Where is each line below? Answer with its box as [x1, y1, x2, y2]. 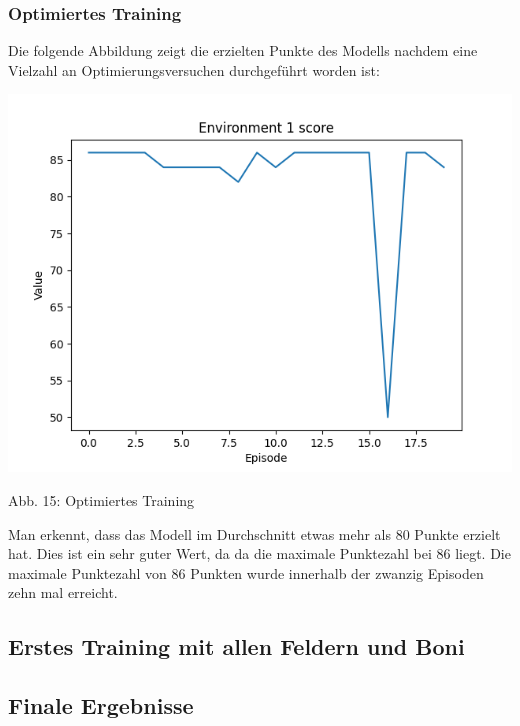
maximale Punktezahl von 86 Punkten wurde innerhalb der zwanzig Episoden [8, 562, 484, 583]
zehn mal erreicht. [8, 582, 118, 603]
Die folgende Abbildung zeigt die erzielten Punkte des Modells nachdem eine [8, 40, 478, 61]
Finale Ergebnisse [8, 690, 194, 721]
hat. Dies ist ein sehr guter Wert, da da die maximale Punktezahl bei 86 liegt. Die [8, 543, 511, 564]
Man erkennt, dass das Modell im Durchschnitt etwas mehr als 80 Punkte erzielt [8, 523, 501, 544]
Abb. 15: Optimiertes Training [8, 490, 195, 510]
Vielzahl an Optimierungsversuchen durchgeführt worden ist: [8, 59, 380, 80]
